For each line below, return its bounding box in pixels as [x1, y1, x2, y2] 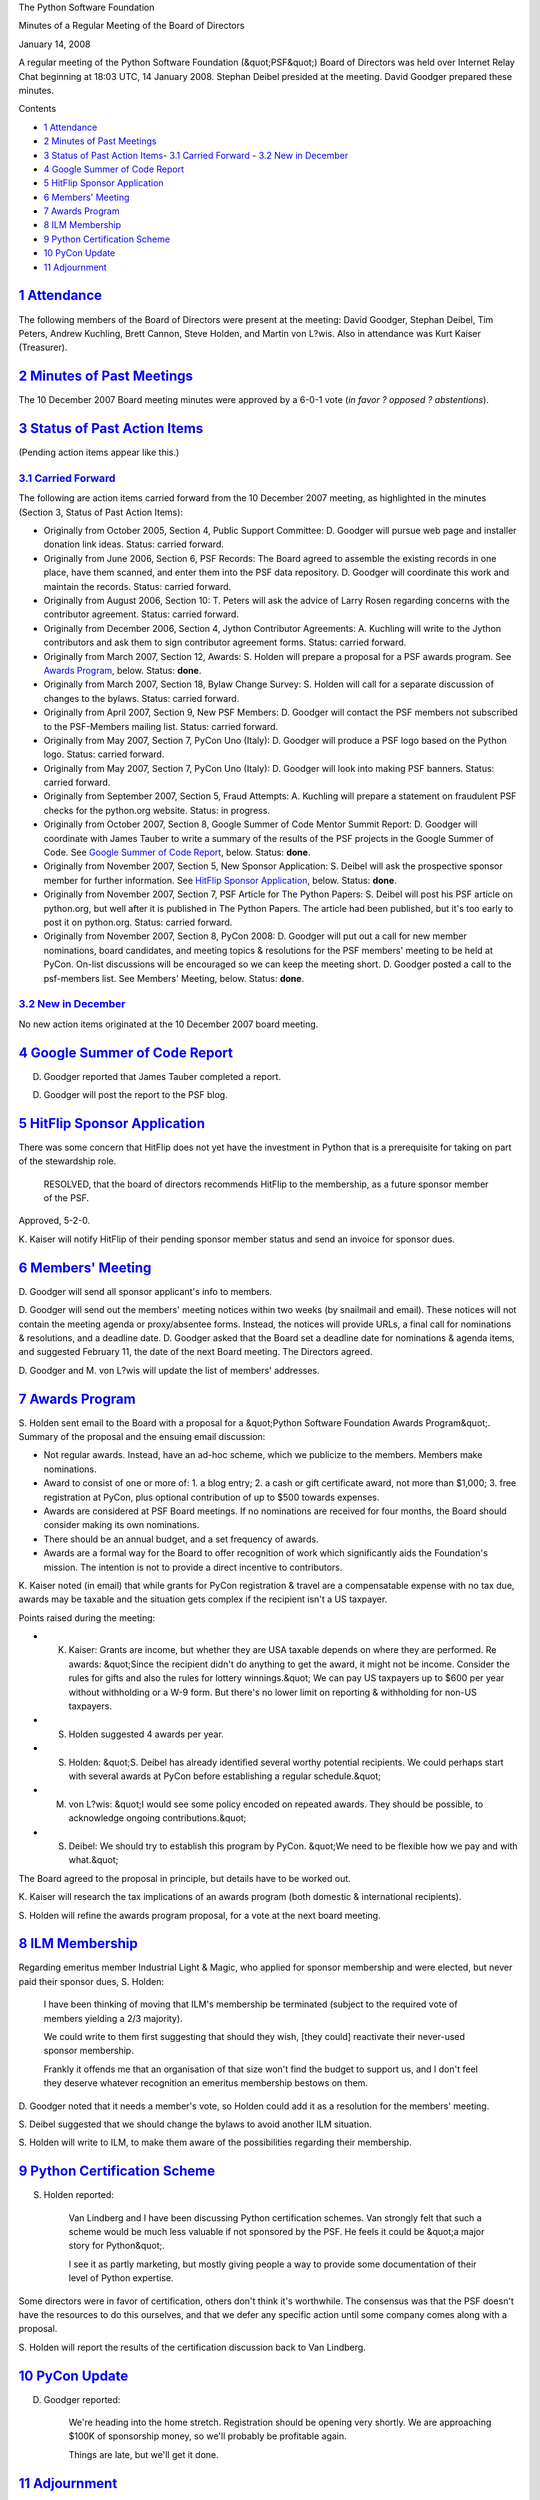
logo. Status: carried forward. [43, 748, 165, 760]
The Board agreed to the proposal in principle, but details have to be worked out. [18, 1872, 352, 1884]
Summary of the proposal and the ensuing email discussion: [18, 1431, 266, 1443]
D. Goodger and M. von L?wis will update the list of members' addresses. [18, 1364, 320, 1376]
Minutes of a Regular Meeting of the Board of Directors [18, 20, 245, 32]
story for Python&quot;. [68, 2240, 165, 2252]
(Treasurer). [18, 341, 68, 354]
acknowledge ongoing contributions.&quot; [68, 1812, 247, 1824]
